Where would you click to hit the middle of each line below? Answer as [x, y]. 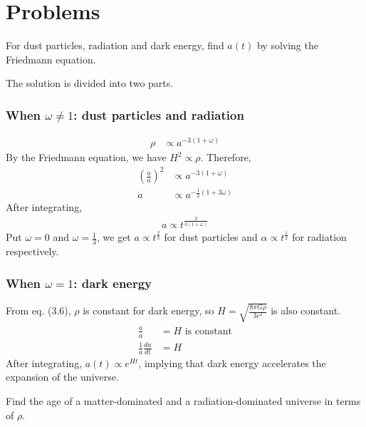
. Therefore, [226, 157]
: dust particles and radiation [159, 114]
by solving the [287, 45]
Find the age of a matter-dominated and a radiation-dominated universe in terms [183, 401]
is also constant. [306, 310]
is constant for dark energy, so [148, 310]
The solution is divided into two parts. [90, 83]
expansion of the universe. [62, 377]
